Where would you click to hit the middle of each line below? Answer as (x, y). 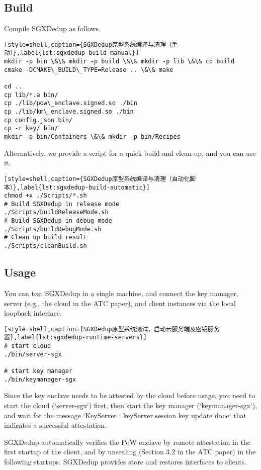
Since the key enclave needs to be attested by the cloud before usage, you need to (130, 395)
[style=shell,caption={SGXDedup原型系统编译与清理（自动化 (97, 179)
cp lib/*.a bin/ (31, 95)
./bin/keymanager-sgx (40, 379)
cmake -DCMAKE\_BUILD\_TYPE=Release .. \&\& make (89, 70)
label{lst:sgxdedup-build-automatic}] (85, 187)
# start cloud (28, 346)
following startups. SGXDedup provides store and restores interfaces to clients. (125, 461)
